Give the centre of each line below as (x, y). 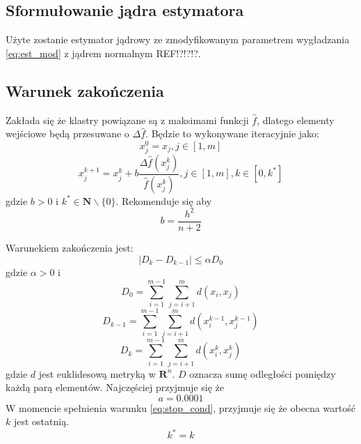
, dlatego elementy (296, 120)
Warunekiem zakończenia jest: (70, 248)
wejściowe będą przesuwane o (67, 133)
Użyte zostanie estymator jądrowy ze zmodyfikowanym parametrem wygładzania (178, 39)
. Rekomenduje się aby (164, 200)
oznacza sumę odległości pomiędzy (263, 373)
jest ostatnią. (41, 421)
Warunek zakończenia (85, 90)
